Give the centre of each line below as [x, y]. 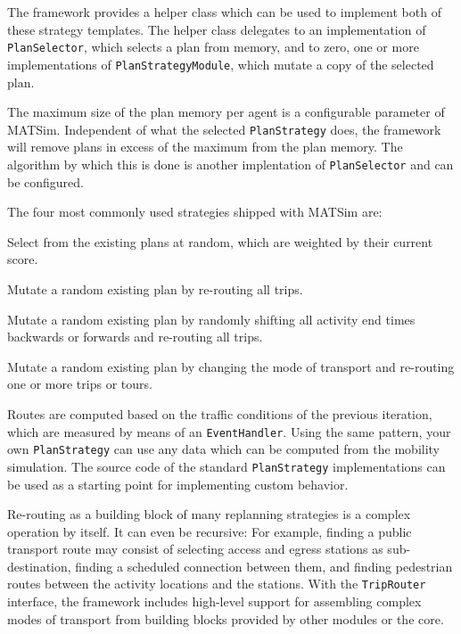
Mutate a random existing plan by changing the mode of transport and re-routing [231, 366]
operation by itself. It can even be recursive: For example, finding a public [210, 531]
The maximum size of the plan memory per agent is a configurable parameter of [226, 112]
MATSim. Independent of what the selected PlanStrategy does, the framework [224, 129]
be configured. [46, 181]
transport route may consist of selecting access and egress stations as [195, 549]
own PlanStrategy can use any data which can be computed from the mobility [224, 449]
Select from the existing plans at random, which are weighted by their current [220, 241]
